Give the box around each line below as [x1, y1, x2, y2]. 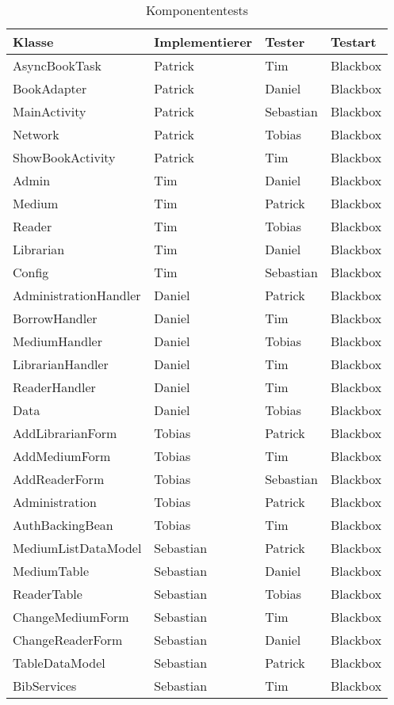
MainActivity [13, 102, 86, 120]
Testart [330, 32, 377, 51]
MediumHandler [13, 332, 102, 350]
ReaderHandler [13, 378, 96, 396]
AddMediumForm [13, 447, 111, 465]
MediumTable [13, 562, 90, 580]
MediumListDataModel [13, 539, 142, 557]
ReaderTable [13, 585, 82, 603]
